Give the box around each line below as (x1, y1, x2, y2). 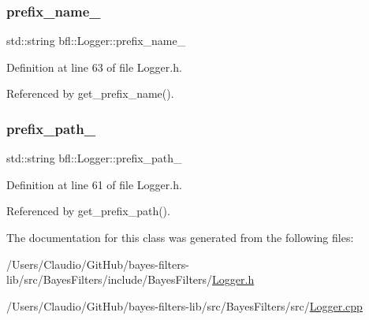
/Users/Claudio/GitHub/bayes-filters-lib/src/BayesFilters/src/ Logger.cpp (6, 297, 363, 314)
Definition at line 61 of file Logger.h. (6, 176, 182, 192)
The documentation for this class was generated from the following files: (6, 229, 354, 245)
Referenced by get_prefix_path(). (6, 203, 170, 219)
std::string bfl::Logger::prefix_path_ (6, 150, 182, 166)
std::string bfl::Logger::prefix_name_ (6, 32, 186, 49)
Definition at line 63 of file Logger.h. (6, 58, 182, 75)
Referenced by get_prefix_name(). (6, 85, 174, 102)
